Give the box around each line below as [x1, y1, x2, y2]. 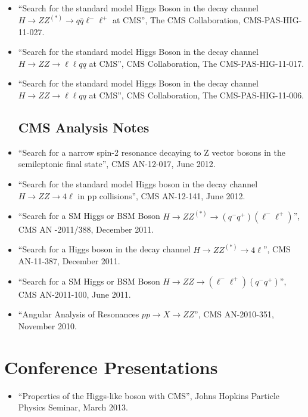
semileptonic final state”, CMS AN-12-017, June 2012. [18, 157, 216, 170]
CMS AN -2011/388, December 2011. [18, 223, 154, 235]
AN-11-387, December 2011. [18, 255, 120, 267]
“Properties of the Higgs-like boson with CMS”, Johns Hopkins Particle [18, 389, 280, 401]
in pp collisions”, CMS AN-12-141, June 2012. [77, 189, 245, 202]
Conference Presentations [4, 354, 218, 379]
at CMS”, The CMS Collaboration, [113, 14, 241, 26]
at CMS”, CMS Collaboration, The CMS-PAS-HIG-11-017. [89, 57, 304, 69]
